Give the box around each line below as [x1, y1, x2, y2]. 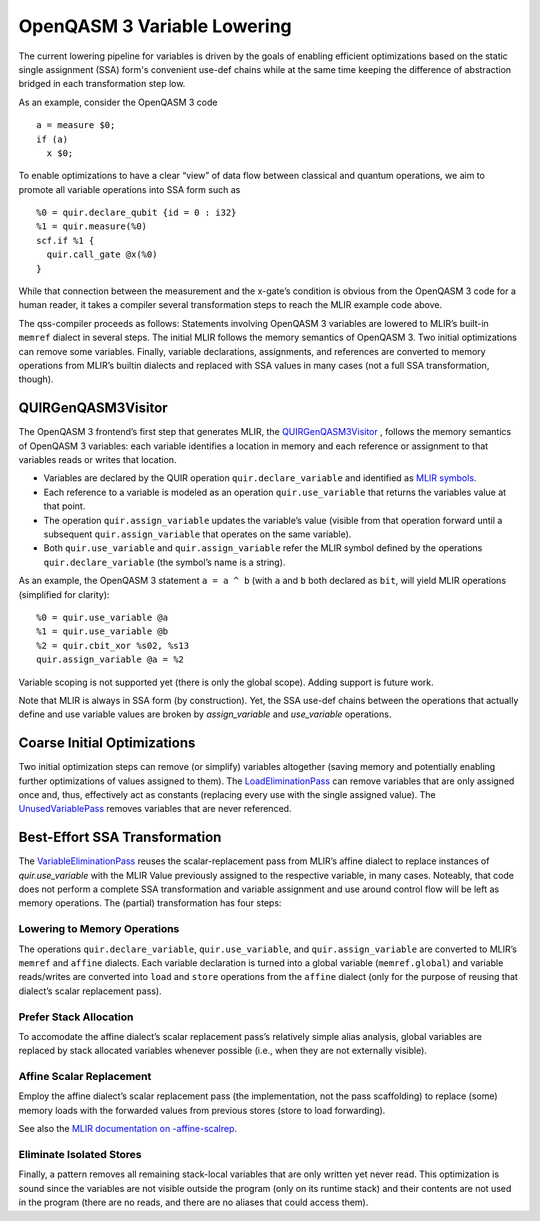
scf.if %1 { [36, 235, 95, 246]
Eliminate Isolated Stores [18, 1147, 142, 1161]
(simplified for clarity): [18, 588, 110, 600]
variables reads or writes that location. [18, 454, 177, 466]
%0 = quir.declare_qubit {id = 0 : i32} [36, 207, 237, 219]
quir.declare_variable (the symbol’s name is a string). [43, 556, 286, 568]
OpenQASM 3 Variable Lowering [18, 15, 292, 37]
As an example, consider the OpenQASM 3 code [18, 96, 218, 108]
